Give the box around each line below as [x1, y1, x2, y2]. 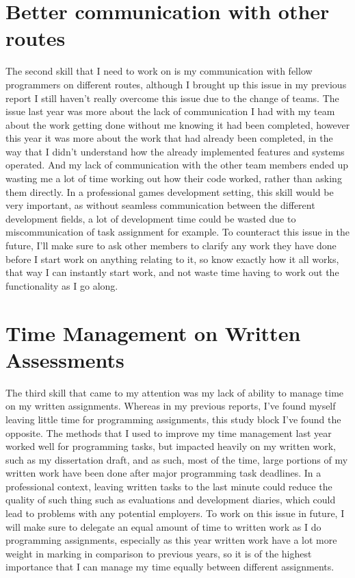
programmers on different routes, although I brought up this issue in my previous [5, 77, 347, 91]
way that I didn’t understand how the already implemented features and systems [5, 144, 345, 158]
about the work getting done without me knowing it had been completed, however [5, 117, 350, 131]
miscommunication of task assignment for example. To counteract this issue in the [5, 225, 350, 239]
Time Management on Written [5, 318, 301, 347]
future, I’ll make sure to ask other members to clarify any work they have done [5, 238, 337, 253]
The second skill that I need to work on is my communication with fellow [5, 64, 313, 78]
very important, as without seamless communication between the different [5, 198, 315, 212]
